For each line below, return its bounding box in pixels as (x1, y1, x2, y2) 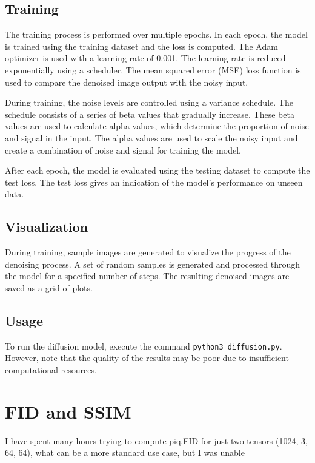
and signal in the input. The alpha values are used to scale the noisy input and (5, 131, 298, 144)
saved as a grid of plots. (5, 281, 93, 294)
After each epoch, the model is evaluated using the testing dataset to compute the (5, 164, 310, 177)
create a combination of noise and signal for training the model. (5, 143, 241, 156)
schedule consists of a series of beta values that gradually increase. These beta (5, 107, 294, 120)
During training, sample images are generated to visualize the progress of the (5, 246, 291, 259)
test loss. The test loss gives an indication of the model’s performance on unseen (5, 175, 303, 188)
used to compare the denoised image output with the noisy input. (5, 75, 248, 88)
